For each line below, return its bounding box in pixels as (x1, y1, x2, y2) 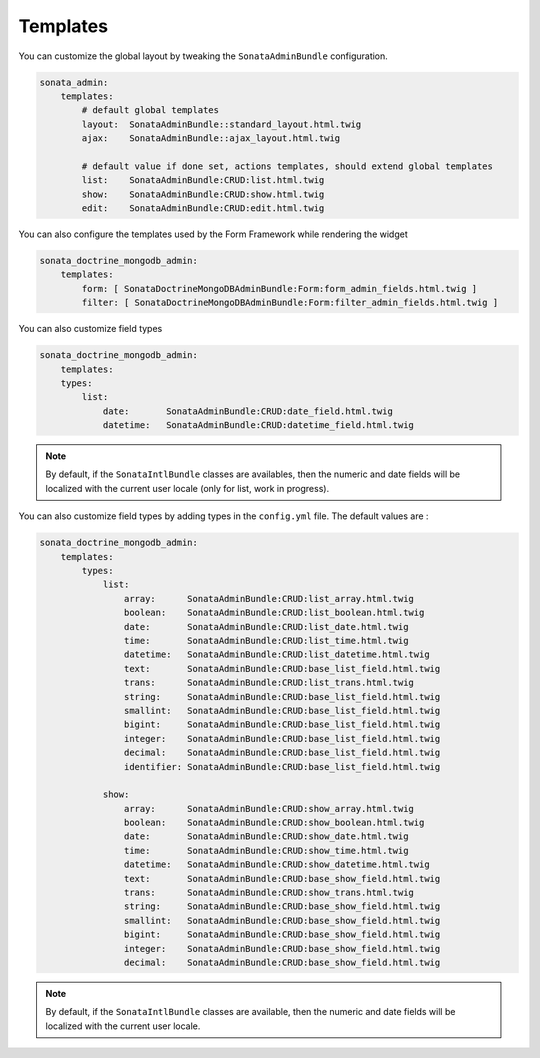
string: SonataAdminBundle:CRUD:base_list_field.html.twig (123, 691, 441, 702)
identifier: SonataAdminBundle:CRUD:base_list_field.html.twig (123, 761, 441, 772)
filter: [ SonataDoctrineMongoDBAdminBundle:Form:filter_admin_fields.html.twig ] (81, 297, 499, 309)
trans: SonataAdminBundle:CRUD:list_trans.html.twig (123, 677, 415, 689)
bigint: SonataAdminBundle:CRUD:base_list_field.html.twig (123, 719, 441, 730)
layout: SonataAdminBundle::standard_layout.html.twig (81, 118, 362, 130)
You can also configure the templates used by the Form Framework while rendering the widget (18, 228, 409, 240)
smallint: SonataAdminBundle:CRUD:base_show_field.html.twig (123, 915, 441, 926)
